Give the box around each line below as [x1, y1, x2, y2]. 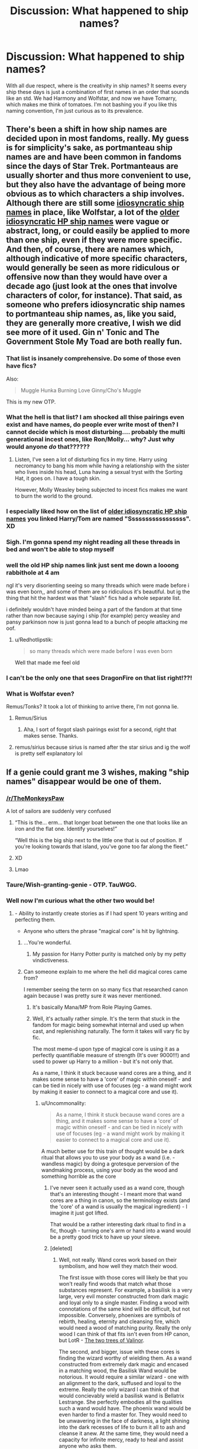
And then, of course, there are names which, [6, 244, 174, 255]
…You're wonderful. [23, 939, 72, 946]
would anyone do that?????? [6, 442, 90, 450]
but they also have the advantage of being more [6, 180, 186, 190]
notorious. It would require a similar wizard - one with [59, 1373, 189, 1380]
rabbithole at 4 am [6, 568, 60, 577]
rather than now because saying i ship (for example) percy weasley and [6, 612, 180, 619]
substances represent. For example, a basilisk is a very [59, 1286, 193, 1294]
